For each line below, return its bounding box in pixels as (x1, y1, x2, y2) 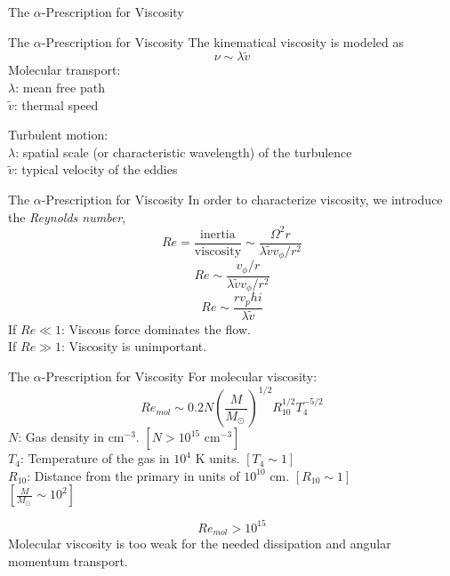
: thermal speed (13, 95, 99, 114)
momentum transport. (8, 551, 128, 570)
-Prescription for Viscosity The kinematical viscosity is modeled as (41, 32, 404, 51)
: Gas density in (18, 428, 104, 446)
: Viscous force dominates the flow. (60, 319, 251, 338)
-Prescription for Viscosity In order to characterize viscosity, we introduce (41, 189, 443, 208)
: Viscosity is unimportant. (60, 337, 207, 356)
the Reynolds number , (8, 207, 126, 226)
